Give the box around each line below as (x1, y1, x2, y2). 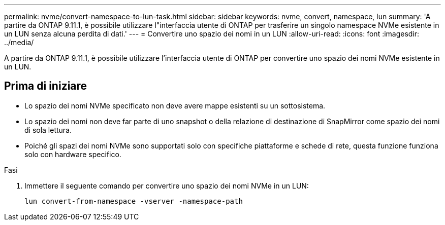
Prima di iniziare (4, 80, 87, 93)
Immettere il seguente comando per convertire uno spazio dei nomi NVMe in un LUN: (24, 181, 309, 190)
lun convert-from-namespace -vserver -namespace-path (24, 197, 243, 205)
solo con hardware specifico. (24, 149, 121, 159)
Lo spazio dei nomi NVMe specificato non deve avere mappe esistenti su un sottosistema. (24, 101, 326, 110)
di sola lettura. (24, 125, 72, 134)
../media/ (4, 38, 34, 47)
